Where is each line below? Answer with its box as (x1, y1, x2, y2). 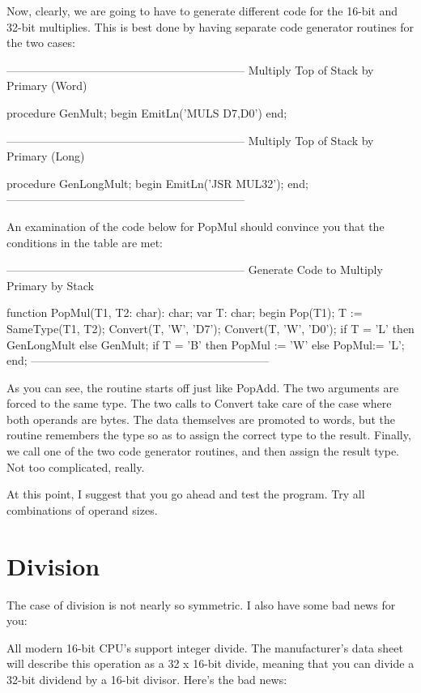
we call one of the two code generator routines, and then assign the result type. (6, 443, 399, 460)
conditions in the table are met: (6, 233, 164, 250)
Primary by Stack (6, 276, 95, 293)
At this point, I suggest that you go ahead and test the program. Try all (6, 486, 365, 503)
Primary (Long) (6, 148, 85, 165)
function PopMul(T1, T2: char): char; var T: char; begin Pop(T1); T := (6, 304, 363, 321)
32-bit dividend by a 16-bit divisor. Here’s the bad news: (6, 670, 287, 687)
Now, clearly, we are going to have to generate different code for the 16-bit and (6, 2, 398, 19)
